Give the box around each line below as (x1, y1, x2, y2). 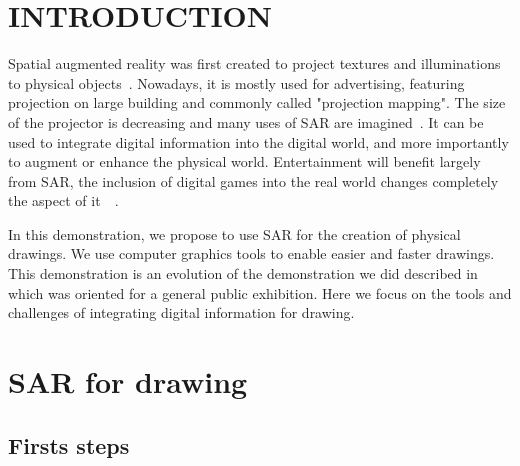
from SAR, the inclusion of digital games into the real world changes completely (8, 170, 499, 191)
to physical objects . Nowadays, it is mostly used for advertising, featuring (8, 72, 465, 93)
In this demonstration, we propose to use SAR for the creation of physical (8, 223, 461, 244)
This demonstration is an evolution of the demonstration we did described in (8, 263, 478, 284)
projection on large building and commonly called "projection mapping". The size (8, 92, 506, 113)
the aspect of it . (8, 190, 119, 211)
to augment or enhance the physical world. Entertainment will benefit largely (8, 151, 481, 172)
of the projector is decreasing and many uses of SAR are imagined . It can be (8, 111, 484, 132)
